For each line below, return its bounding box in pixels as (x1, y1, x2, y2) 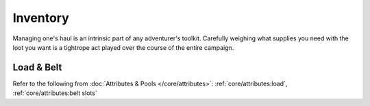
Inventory (12, 10, 70, 25)
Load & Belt (12, 62, 62, 73)
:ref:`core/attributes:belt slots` (12, 89, 97, 97)
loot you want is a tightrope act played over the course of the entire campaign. (12, 43, 234, 51)
